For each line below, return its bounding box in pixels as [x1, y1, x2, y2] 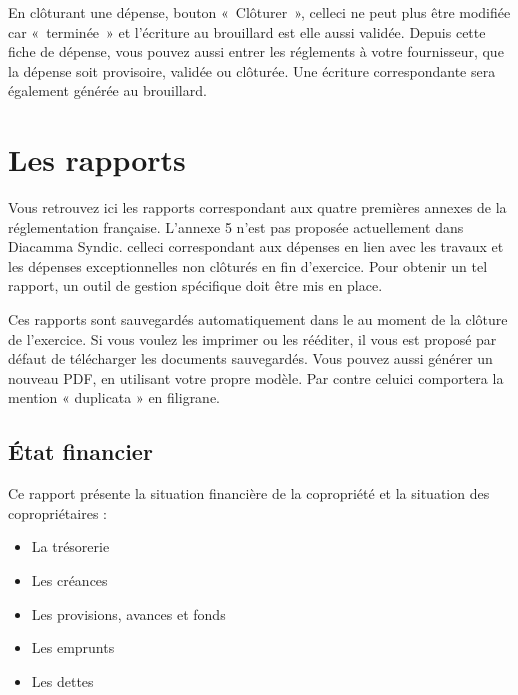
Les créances [31, 570, 108, 591]
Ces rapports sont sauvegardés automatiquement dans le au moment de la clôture [8, 309, 508, 330]
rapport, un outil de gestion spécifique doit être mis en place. [8, 275, 383, 296]
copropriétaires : [8, 502, 107, 523]
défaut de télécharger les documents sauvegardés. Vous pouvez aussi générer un [8, 348, 493, 369]
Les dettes [31, 670, 94, 691]
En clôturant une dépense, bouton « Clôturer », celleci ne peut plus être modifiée [8, 2, 511, 22]
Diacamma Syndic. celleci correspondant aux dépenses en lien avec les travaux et [8, 236, 504, 257]
